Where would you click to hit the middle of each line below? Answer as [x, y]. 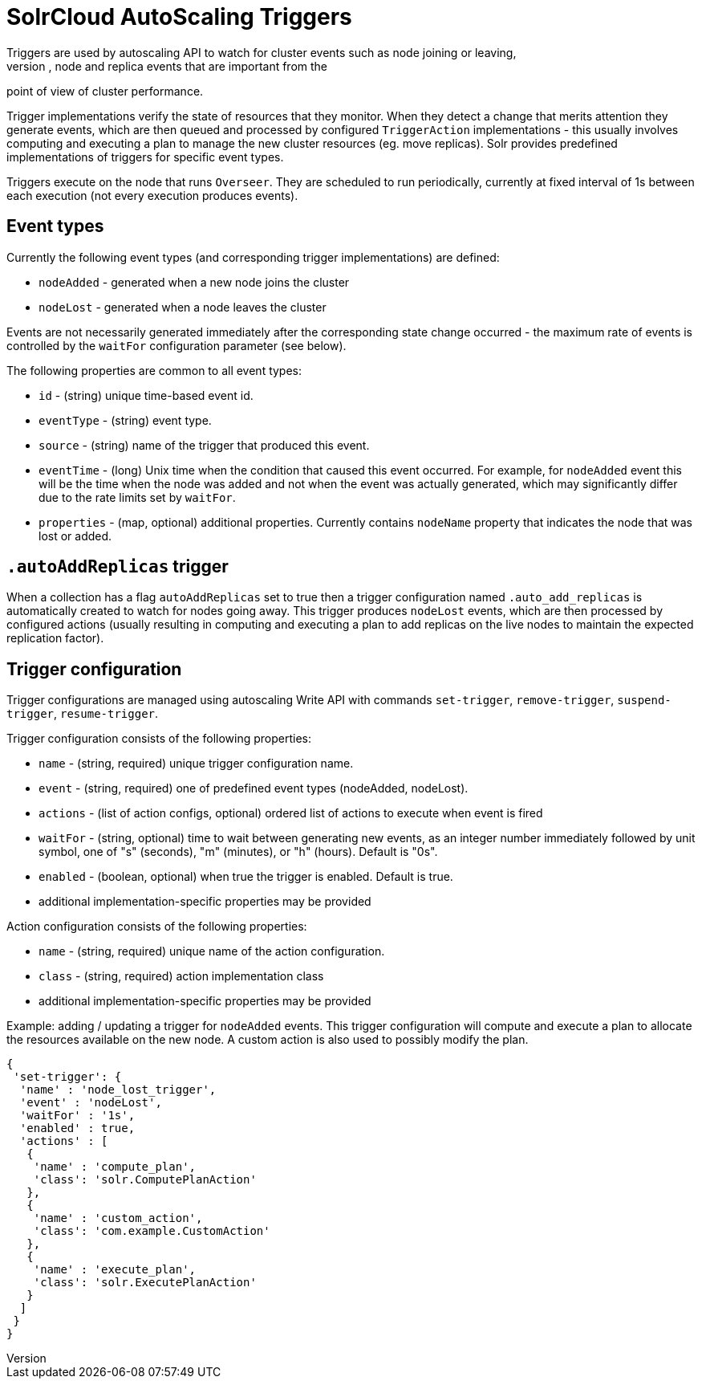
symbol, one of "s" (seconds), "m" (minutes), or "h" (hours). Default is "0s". [238, 852]
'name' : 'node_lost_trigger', [118, 1090]
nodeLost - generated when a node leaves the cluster [183, 307]
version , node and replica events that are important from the [167, 66]
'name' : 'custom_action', [118, 1218]
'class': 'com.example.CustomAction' [152, 1231]
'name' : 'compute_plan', [115, 1167]
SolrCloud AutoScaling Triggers [179, 17]
